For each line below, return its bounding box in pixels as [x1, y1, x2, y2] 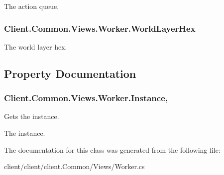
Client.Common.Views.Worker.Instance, [4, 92, 168, 104]
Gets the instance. [4, 111, 59, 121]
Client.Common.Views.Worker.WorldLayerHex [4, 22, 196, 34]
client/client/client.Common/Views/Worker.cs [4, 161, 145, 172]
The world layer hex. [4, 41, 67, 52]
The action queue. [4, 1, 59, 11]
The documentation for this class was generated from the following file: [4, 144, 221, 155]
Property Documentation [4, 65, 136, 81]
